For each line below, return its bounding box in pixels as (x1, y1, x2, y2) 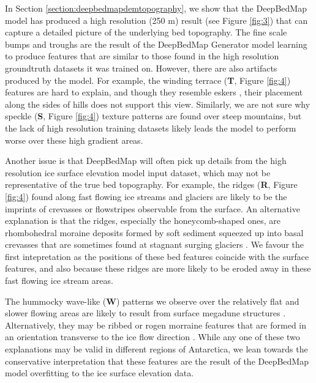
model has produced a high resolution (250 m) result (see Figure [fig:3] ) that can (5, 13, 308, 26)
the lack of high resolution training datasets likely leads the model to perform (5, 121, 296, 134)
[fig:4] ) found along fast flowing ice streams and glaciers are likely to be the (5, 190, 287, 203)
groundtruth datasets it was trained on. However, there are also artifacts (5, 61, 277, 74)
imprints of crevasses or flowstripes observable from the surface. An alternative (5, 202, 300, 215)
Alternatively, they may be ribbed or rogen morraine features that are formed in (5, 318, 307, 331)
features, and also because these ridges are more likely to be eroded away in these (5, 262, 311, 275)
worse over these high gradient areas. (5, 133, 143, 146)
